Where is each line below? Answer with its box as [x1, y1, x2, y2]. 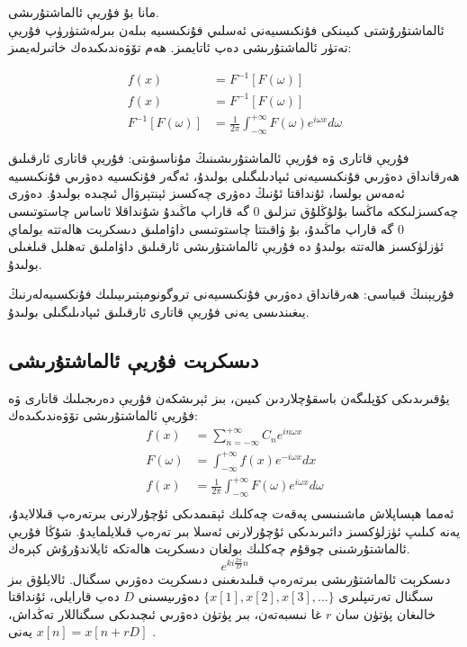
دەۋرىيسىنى [138, 587, 200, 606]
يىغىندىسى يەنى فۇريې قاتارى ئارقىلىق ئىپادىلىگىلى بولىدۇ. [8, 301, 310, 320]
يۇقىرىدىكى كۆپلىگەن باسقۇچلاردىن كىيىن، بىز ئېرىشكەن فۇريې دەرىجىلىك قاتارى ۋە [8, 388, 450, 407]
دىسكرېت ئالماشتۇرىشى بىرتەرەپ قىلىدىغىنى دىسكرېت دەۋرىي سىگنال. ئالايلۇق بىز [8, 569, 451, 588]
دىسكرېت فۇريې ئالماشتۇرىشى [8, 346, 259, 373]
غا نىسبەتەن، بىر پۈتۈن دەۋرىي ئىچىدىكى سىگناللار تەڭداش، [8, 604, 322, 623]
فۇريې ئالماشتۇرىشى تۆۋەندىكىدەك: [8, 406, 198, 425]
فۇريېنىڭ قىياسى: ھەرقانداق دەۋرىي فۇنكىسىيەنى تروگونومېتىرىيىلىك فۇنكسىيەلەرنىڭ [8, 284, 454, 303]
